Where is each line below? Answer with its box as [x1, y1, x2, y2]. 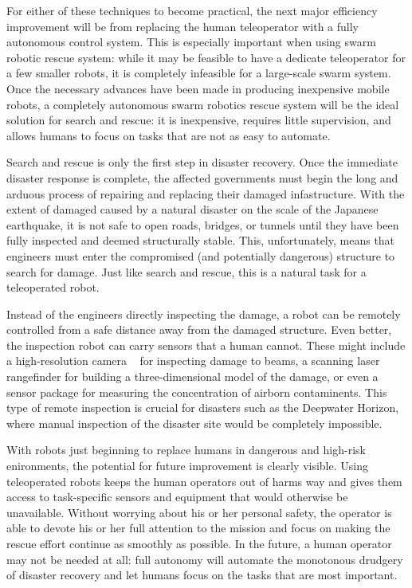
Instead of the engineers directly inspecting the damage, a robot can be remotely [6, 305, 401, 322]
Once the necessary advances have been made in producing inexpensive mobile [6, 80, 390, 96]
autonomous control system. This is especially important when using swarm [6, 33, 376, 50]
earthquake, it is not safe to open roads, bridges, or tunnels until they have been [6, 216, 399, 233]
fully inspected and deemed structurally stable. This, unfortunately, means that [6, 232, 395, 249]
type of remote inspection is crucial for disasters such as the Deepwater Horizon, [6, 399, 399, 416]
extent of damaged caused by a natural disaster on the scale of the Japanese [6, 201, 379, 218]
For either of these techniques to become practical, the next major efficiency [6, 2, 378, 18]
